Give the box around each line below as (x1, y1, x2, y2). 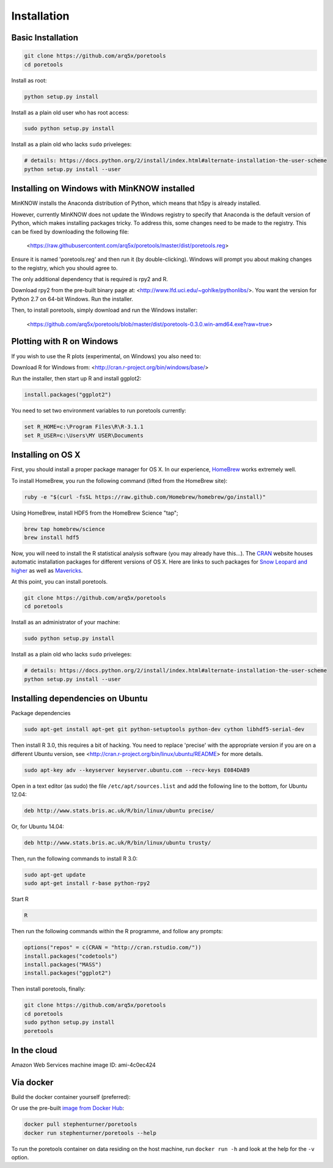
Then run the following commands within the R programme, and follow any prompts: (11, 928, 223, 935)
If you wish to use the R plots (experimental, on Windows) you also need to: (11, 352, 202, 360)
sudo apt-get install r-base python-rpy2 (24, 880, 150, 887)
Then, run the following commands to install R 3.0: (11, 854, 137, 862)
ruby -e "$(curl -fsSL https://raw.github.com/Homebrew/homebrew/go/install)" (24, 493, 266, 501)
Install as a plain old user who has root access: (11, 109, 130, 116)
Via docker (11, 1077, 54, 1087)
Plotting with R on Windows (11, 336, 119, 347)
